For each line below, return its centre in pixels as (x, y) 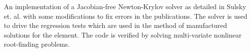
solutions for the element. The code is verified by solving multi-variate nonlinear (123, 34)
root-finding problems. (37, 44)
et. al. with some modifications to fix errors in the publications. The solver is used (126, 16)
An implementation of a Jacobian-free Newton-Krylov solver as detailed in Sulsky (125, 6)
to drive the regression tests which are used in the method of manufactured (116, 25)
